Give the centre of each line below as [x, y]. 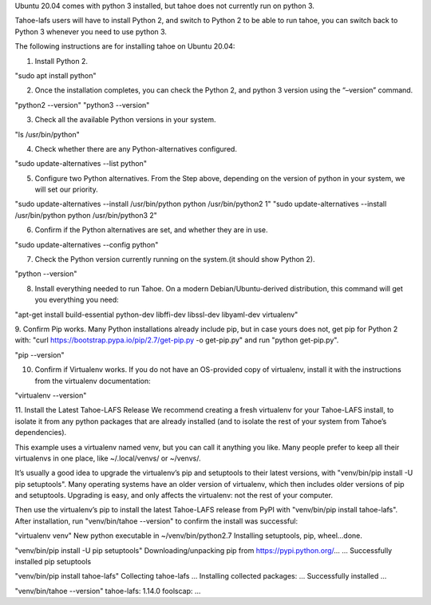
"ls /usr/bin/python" [47, 134]
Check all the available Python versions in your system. [125, 120]
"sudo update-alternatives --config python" [87, 244]
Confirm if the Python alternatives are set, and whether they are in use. [151, 230]
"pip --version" [40, 354]
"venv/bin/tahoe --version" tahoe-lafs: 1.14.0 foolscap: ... [108, 591]
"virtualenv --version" [51, 395]
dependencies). [41, 433]
